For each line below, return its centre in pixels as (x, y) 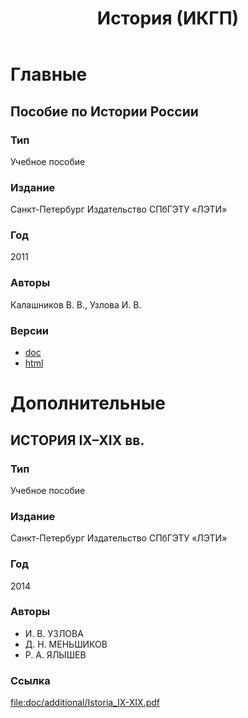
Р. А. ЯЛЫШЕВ (55, 654)
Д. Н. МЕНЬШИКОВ (66, 644)
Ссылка (30, 680)
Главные (49, 74)
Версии (29, 330)
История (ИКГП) (168, 18)
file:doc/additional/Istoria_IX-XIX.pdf (85, 703)
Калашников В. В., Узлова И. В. (76, 304)
